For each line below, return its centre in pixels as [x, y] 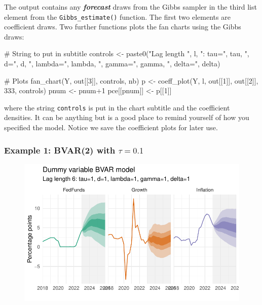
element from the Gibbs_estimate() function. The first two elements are [117, 16]
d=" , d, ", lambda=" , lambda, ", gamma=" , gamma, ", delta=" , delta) [112, 64]
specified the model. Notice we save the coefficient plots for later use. [111, 127]
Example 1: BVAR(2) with [60, 150]
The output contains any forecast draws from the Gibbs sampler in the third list [130, 7]
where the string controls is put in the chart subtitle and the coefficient [117, 107]
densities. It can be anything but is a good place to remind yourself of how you [127, 117]
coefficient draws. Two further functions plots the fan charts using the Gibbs [123, 27]
